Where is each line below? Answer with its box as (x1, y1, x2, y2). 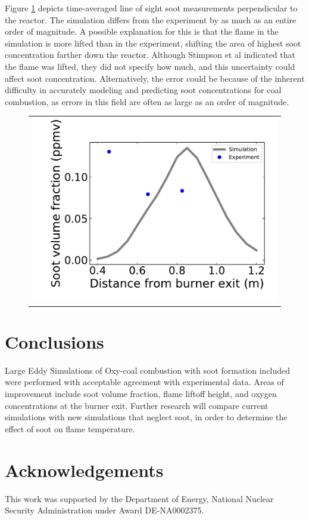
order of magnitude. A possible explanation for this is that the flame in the (5, 25, 279, 38)
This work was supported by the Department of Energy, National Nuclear (5, 492, 274, 504)
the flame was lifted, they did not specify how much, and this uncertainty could (5, 60, 295, 72)
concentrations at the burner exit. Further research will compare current (5, 399, 269, 411)
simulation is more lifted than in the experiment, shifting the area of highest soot (5, 36, 301, 49)
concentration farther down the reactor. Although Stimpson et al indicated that (5, 48, 295, 61)
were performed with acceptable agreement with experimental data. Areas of (5, 376, 284, 388)
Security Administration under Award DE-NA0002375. (5, 504, 204, 516)
